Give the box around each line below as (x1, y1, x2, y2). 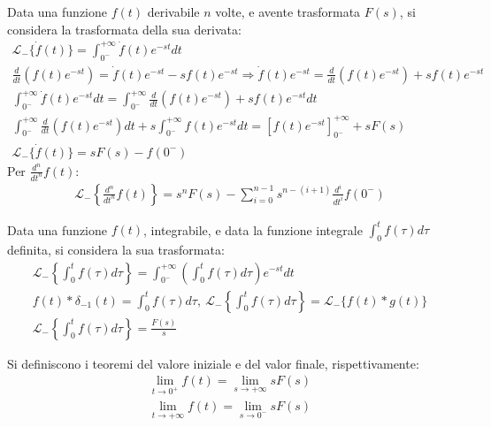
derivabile (147, 3, 200, 20)
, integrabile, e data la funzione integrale (143, 220, 363, 239)
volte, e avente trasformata (215, 3, 361, 20)
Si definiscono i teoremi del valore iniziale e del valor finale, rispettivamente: (7, 354, 419, 372)
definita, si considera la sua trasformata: (7, 240, 225, 258)
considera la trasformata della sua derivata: (7, 19, 242, 38)
